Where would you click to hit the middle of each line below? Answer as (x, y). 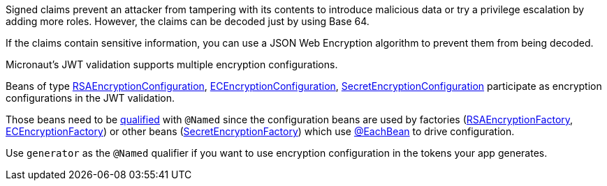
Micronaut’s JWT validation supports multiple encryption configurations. (172, 64)
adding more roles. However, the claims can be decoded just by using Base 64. (188, 21)
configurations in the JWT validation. (90, 98)
